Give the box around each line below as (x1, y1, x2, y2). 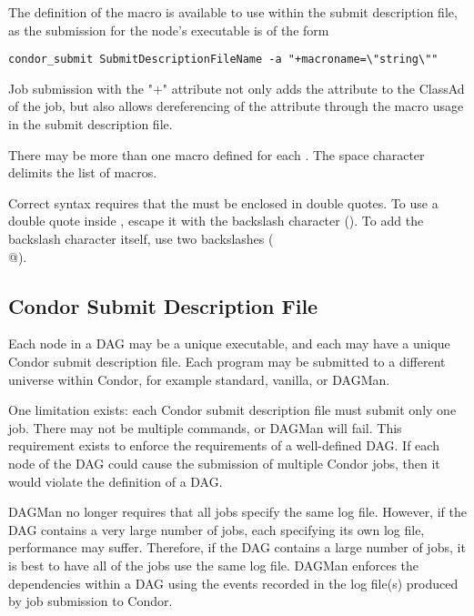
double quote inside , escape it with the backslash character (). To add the (8, 211, 424, 230)
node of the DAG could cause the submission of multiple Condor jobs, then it (8, 453, 440, 472)
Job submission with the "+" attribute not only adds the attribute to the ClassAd (8, 78, 465, 97)
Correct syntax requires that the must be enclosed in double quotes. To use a (8, 193, 439, 212)
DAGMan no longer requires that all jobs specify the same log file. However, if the (8, 502, 467, 521)
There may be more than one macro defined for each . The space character (8, 145, 425, 164)
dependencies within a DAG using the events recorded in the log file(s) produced (8, 573, 459, 592)
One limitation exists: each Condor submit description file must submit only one (8, 400, 457, 419)
